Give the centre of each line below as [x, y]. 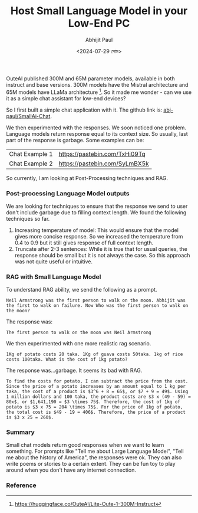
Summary [21, 432]
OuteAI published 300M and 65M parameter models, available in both [90, 79]
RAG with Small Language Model [54, 277]
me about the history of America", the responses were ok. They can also [94, 458]
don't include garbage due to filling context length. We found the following [96, 212]
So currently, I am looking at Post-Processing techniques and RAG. [87, 178]
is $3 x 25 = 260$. [30, 417]
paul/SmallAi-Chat [28, 116]
